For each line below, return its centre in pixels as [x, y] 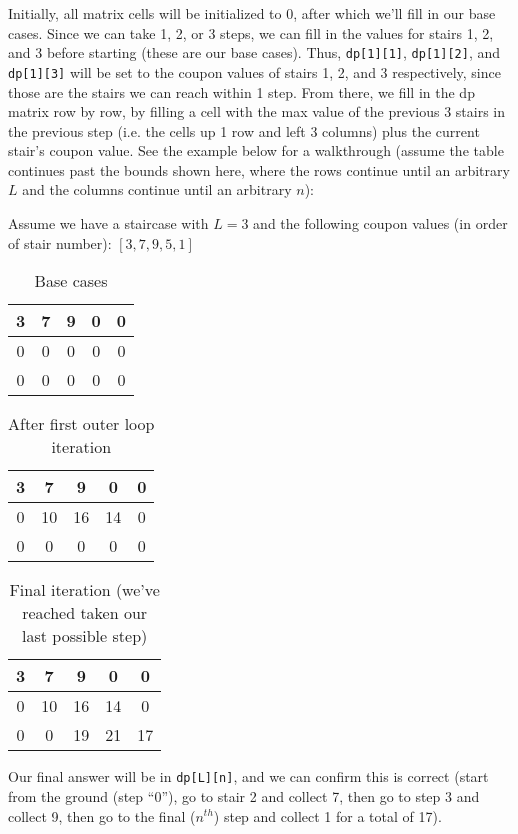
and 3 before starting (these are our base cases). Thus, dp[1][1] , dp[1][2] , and [254, 52]
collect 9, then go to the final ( [102, 815]
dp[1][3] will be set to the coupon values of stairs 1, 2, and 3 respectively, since [254, 71]
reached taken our [85, 613]
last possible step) [85, 636]
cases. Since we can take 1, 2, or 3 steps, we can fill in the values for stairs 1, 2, [251, 32]
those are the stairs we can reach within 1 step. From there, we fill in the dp [241, 91]
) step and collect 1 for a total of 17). [327, 815]
